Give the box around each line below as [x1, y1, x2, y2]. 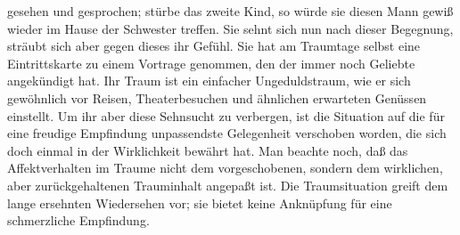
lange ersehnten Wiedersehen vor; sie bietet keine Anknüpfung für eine [7, 193, 392, 212]
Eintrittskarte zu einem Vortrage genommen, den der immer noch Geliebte [7, 53, 415, 72]
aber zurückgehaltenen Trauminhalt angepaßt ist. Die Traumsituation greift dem [7, 175, 448, 194]
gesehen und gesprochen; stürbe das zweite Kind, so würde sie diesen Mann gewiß [7, 2, 454, 20]
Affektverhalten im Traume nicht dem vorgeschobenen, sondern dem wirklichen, [7, 158, 443, 177]
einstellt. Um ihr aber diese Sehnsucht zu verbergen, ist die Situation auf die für [7, 106, 445, 125]
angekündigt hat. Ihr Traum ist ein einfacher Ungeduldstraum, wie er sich [7, 71, 411, 90]
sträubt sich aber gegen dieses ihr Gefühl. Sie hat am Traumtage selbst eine [7, 36, 421, 55]
